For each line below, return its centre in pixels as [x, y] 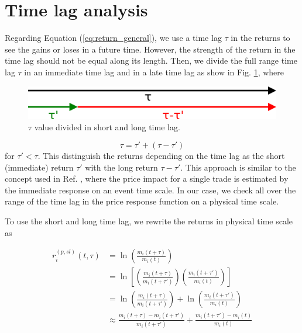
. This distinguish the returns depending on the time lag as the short [161, 156]
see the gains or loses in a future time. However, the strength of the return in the [150, 49]
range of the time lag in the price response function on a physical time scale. [142, 201]
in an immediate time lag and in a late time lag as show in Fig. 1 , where [154, 72]
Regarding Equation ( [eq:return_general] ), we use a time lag [113, 38]
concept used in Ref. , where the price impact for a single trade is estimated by [147, 178]
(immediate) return [39, 167]
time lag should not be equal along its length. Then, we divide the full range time [151, 60]
